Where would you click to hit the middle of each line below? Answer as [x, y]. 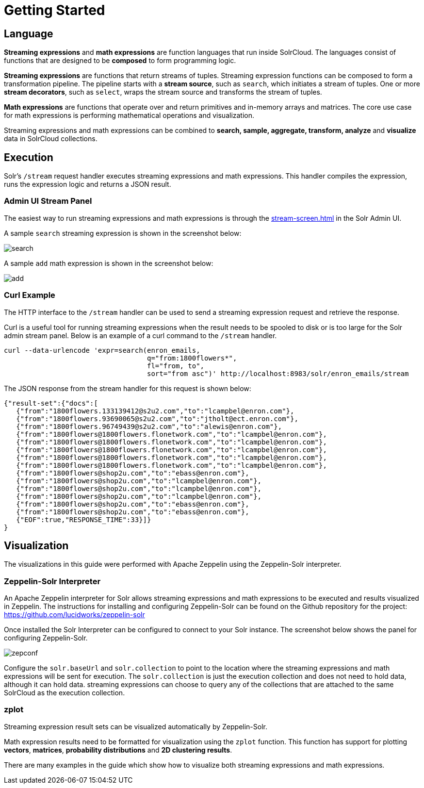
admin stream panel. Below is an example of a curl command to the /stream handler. [140, 335]
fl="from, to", [176, 366]
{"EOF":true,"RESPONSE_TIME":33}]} [84, 519]
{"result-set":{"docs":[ [51, 403]
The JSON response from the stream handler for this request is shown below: [128, 388]
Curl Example [30, 295]
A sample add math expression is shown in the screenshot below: [109, 263]
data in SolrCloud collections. [51, 139]
